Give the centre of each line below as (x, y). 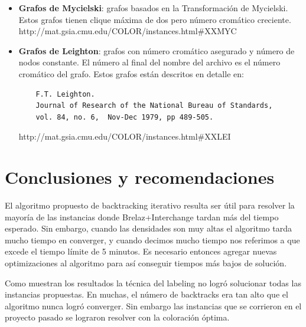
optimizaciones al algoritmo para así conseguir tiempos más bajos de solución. (146, 263)
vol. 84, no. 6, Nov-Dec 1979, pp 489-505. (125, 117)
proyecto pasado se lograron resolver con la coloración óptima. (117, 317)
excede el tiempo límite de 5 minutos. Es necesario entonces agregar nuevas (141, 251)
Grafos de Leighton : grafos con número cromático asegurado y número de (157, 50)
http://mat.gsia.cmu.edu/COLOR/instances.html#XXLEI (125, 136)
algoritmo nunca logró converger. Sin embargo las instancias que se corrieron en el (153, 305)
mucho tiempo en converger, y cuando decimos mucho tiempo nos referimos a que (152, 240)
